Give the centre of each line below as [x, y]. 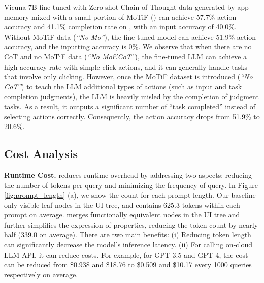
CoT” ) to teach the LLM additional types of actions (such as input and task [123, 86]
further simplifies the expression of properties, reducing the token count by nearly [131, 224]
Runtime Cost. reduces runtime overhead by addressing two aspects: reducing [128, 175]
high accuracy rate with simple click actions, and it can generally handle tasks [126, 66]
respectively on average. [41, 274]
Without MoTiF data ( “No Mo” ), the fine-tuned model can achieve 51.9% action [130, 36]
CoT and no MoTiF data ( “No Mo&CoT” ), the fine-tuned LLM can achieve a [125, 56]
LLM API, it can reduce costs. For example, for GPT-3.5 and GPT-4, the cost [126, 254]
